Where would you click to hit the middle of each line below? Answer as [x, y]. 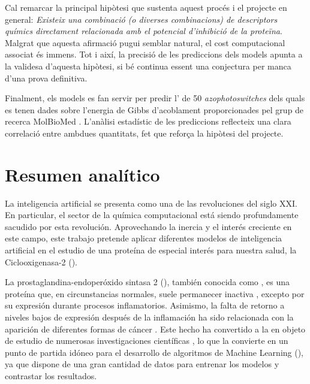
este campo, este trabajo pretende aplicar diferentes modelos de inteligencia [144, 238]
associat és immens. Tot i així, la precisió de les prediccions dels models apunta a [154, 54]
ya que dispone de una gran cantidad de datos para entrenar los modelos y [142, 364]
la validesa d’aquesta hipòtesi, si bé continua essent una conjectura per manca [148, 66]
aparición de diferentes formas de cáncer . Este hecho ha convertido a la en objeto [155, 329]
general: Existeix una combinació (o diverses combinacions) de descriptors [141, 19]
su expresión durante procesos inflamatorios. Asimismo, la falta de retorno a [145, 305]
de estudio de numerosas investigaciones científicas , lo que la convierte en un [147, 341]
